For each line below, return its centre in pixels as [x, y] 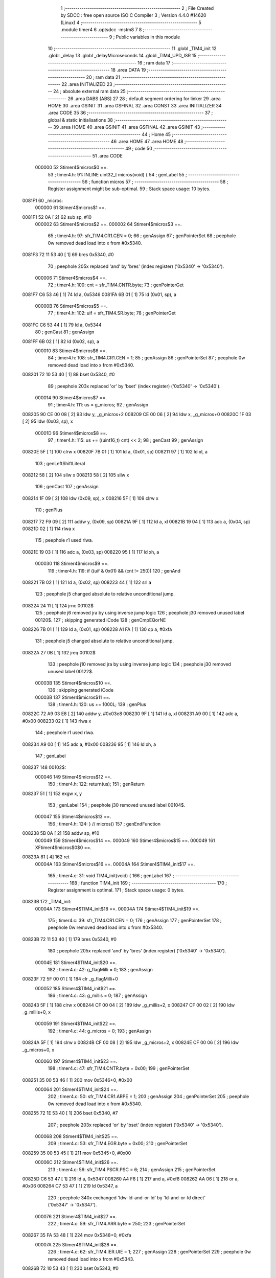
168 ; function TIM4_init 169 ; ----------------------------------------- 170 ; [148, 883]
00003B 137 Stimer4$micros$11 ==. [73, 697]
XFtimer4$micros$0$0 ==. [63, 847]
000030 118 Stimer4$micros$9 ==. [72, 564]
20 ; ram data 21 [103, 77]
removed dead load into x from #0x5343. [91, 1259]
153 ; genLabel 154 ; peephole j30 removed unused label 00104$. [117, 805]
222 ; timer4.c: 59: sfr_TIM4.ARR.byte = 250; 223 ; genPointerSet [117, 1223]
